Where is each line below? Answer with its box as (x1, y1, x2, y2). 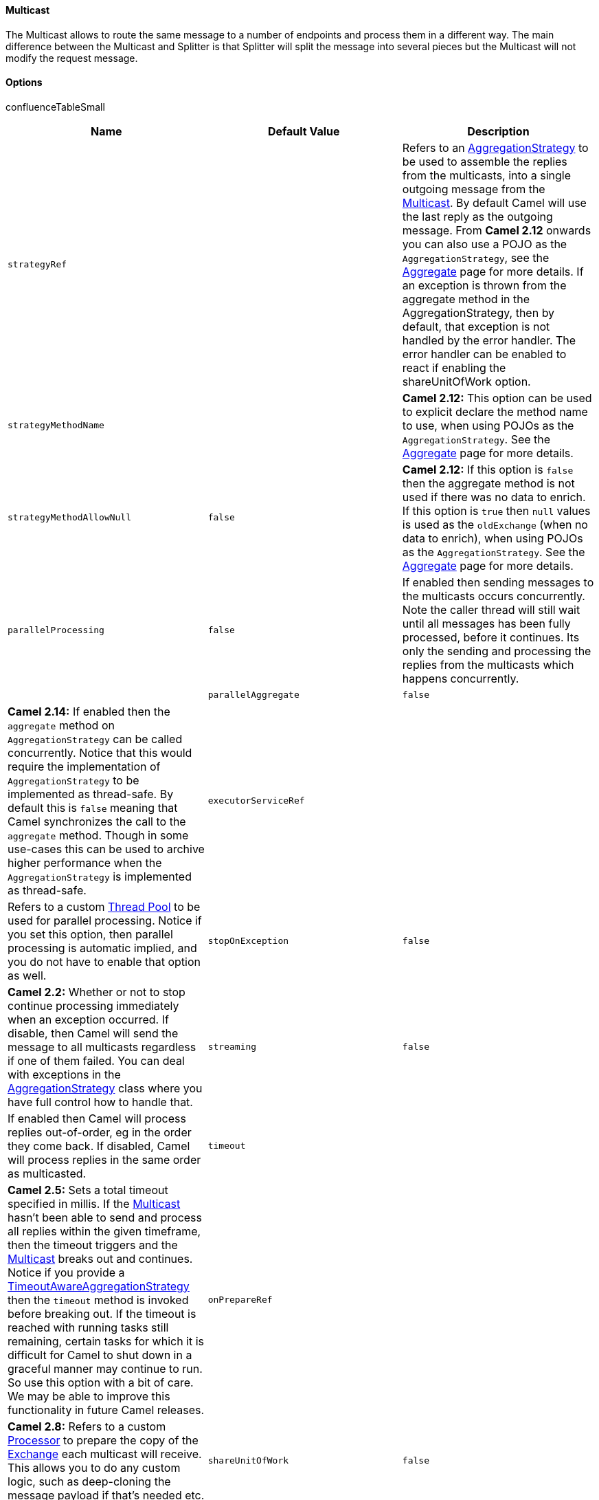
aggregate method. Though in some (8, 828, 189, 842)
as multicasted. (8, 1166, 87, 1180)
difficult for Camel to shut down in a (8, 1347, 192, 1362)
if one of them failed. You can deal (8, 1053, 185, 1068)
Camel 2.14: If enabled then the (8, 704, 170, 718)
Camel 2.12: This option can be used (402, 390, 592, 405)
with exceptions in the (8, 1067, 121, 1081)
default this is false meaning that (8, 800, 178, 815)
